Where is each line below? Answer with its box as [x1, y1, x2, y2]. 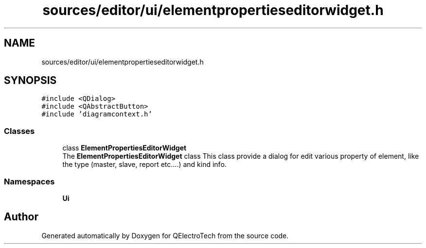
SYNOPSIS [4, 74, 57, 87]
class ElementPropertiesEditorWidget [62, 144, 187, 152]
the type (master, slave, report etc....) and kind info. [62, 160, 227, 169]
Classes [4, 126, 35, 136]
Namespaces [4, 176, 55, 186]
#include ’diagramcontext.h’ [41, 110, 152, 118]
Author [4, 211, 38, 223]
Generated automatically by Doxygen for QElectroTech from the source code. [41, 231, 289, 240]
